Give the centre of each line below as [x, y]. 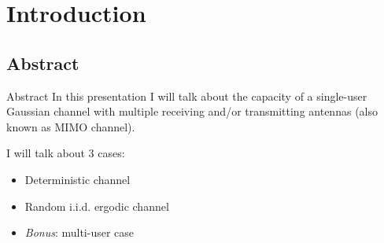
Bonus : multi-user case [79, 232]
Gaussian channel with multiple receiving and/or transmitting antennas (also [192, 111]
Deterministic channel [78, 179]
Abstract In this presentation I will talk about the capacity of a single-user [187, 96]
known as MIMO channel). [71, 126]
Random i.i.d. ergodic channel [97, 206]
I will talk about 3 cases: [66, 153]
